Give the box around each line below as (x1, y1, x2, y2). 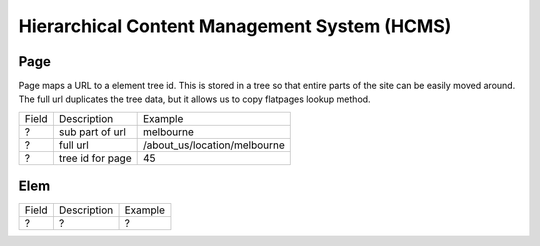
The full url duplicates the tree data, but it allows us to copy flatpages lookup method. (18, 93, 371, 105)
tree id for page (58, 151, 132, 165)
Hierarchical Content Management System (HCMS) (18, 15, 452, 37)
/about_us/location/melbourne (142, 138, 285, 152)
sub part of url (58, 125, 127, 139)
